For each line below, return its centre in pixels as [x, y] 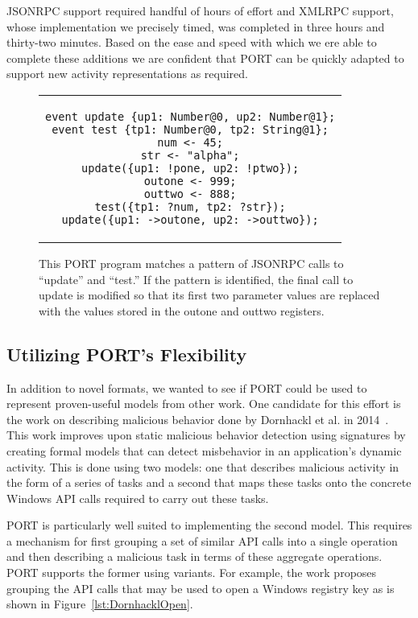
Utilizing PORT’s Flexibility [127, 354]
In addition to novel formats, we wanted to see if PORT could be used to [187, 387]
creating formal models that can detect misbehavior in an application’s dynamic [204, 450]
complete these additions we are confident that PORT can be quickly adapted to [205, 58]
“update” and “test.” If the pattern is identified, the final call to [196, 279]
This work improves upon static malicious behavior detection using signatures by [206, 435]
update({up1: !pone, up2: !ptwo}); [190, 168]
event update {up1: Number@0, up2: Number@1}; [190, 116]
